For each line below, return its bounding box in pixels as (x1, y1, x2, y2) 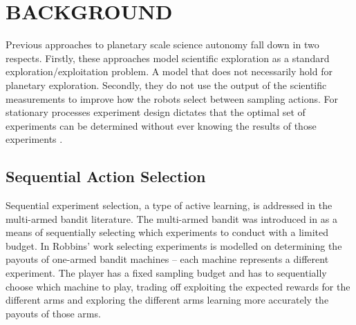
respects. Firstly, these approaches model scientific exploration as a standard (6, 50, 330, 65)
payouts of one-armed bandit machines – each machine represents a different (6, 252, 329, 266)
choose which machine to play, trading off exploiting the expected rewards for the (6, 279, 350, 293)
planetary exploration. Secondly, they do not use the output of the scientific (6, 77, 327, 92)
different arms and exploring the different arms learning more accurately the (6, 293, 329, 307)
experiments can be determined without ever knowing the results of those (6, 118, 317, 132)
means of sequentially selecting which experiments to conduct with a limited (6, 225, 328, 239)
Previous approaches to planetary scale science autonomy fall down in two (6, 37, 319, 52)
